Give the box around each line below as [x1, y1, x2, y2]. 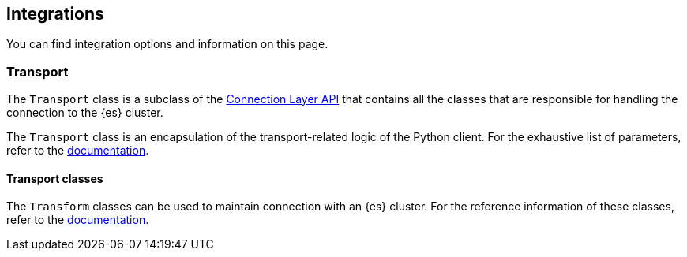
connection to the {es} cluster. [6, 106, 163, 120]
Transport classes [6, 171, 103, 185]
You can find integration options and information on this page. [6, 37, 328, 51]
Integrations [6, 4, 104, 24]
